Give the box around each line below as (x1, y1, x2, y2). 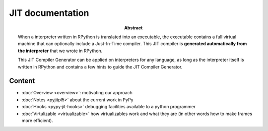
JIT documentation (9, 7, 89, 18)
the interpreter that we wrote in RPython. (18, 48, 103, 54)
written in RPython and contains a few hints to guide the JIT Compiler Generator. (18, 64, 183, 69)
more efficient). (21, 117, 53, 124)
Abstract (124, 25, 143, 31)
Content (9, 77, 35, 85)
